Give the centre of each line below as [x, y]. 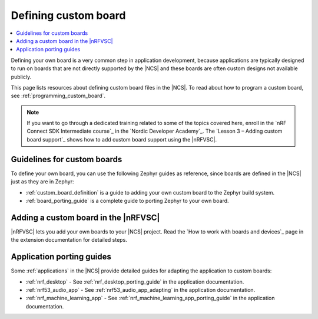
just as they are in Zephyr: [42, 182]
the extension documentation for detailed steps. [69, 240]
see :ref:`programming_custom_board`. [58, 96]
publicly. [21, 77]
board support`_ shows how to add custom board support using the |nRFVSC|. [122, 139]
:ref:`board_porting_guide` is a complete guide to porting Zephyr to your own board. [127, 200]
